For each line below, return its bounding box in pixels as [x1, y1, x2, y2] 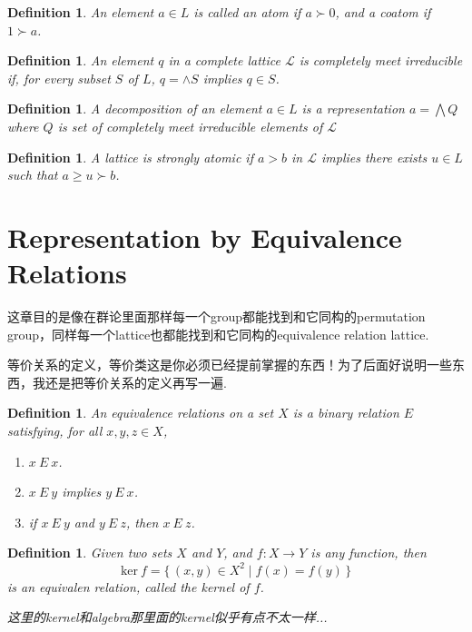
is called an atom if [193, 3, 301, 21]
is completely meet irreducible [299, 51, 463, 70]
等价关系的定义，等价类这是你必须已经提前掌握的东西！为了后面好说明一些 [7, 355, 452, 374]
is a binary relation [292, 403, 399, 422]
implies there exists [321, 147, 428, 166]
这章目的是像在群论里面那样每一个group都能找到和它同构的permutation [7, 307, 426, 326]
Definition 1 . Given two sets [7, 543, 172, 562]
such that [7, 165, 58, 184]
